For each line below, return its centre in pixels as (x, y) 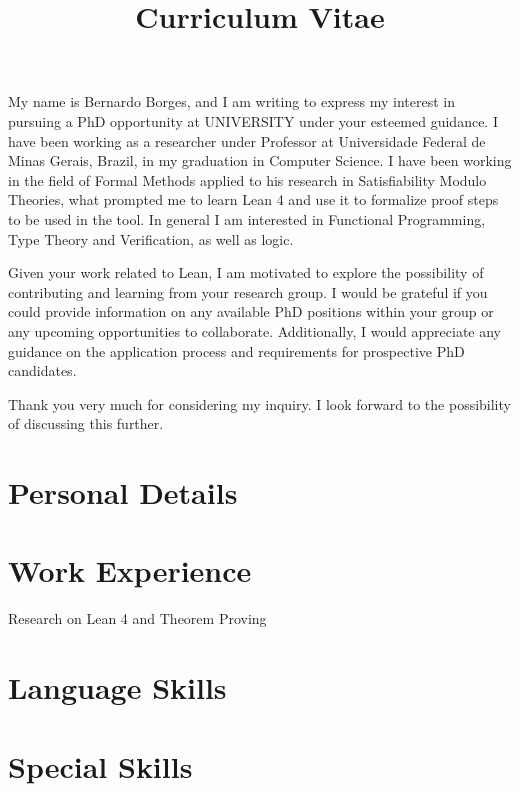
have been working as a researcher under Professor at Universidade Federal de (247, 140)
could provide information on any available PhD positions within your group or (251, 311)
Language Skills (117, 687)
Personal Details (123, 492)
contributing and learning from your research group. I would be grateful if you (248, 291)
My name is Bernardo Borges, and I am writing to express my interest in (232, 101)
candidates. (42, 370)
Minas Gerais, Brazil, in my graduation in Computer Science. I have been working (260, 160)
